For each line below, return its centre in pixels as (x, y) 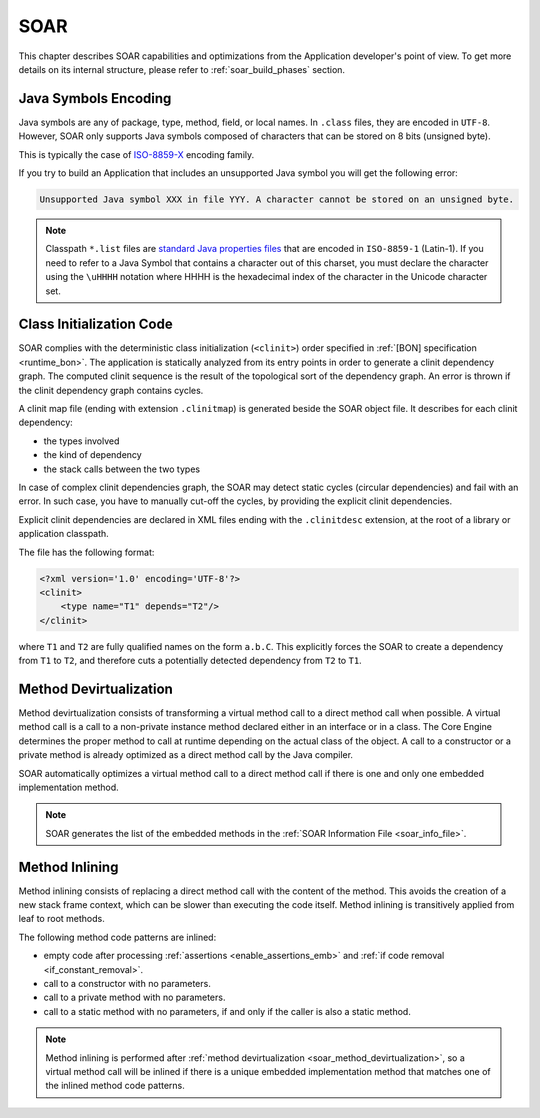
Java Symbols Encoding (95, 98)
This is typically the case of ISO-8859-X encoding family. (136, 154)
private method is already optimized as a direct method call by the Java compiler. (186, 755)
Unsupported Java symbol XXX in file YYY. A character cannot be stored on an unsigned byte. (277, 199)
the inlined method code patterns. (115, 1086)
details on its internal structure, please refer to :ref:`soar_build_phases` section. (181, 69)
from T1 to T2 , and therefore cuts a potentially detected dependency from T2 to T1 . (190, 661)
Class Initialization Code (96, 324)
